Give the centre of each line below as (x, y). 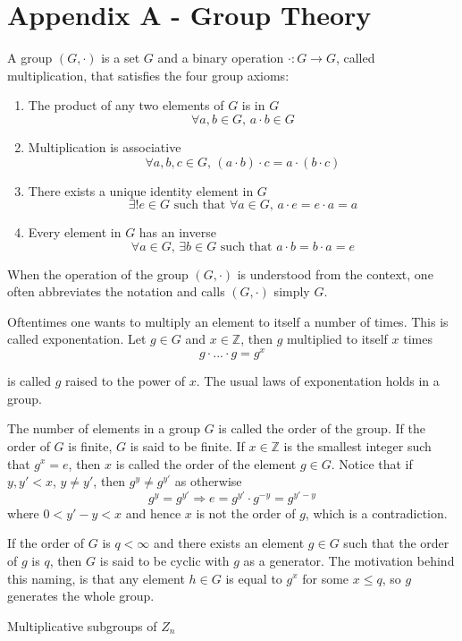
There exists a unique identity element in (141, 190)
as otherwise (208, 481)
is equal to (254, 578)
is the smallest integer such (357, 445)
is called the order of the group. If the (322, 428)
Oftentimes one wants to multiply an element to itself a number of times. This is (228, 321)
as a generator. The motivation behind (349, 560)
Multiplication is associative (105, 146)
